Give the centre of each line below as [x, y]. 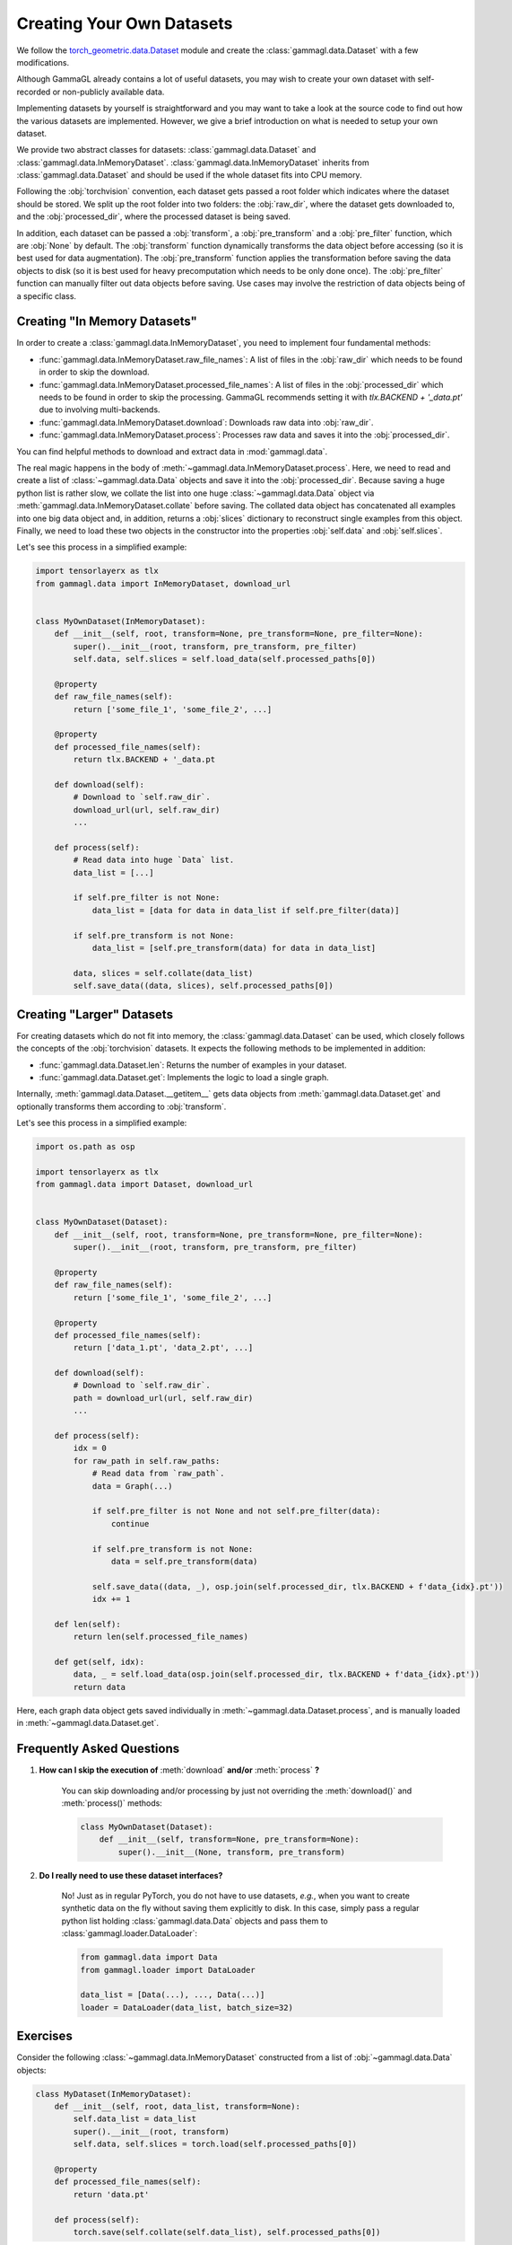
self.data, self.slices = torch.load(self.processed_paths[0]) [215, 2144]
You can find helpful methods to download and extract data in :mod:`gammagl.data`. [172, 451]
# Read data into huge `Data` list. [154, 860]
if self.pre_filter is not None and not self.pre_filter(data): [236, 1511]
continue [130, 1523]
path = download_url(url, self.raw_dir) [163, 1398]
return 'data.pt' [111, 2194]
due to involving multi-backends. [100, 409]
